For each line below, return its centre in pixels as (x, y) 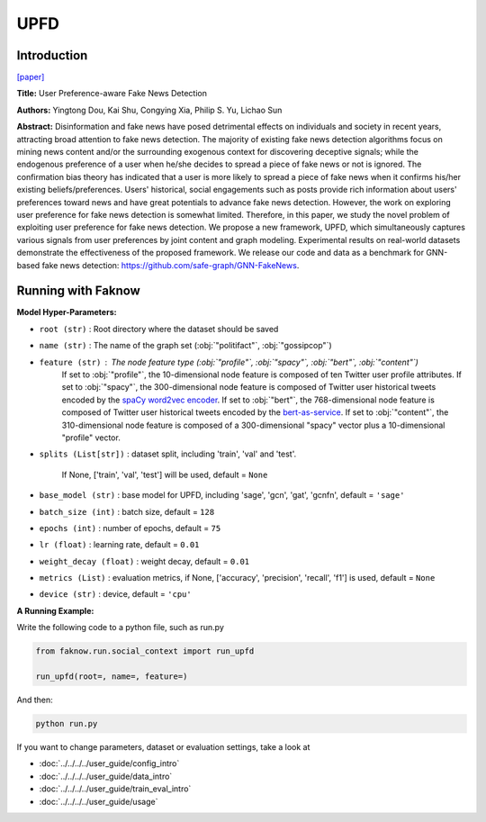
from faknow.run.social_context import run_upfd (145, 651)
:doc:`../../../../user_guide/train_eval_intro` (115, 789)
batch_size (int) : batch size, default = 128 (127, 511)
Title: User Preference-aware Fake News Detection (112, 94)
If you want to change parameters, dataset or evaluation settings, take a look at (163, 746)
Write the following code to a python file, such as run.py (121, 628)
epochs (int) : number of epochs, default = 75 (130, 528)
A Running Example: (55, 610)
